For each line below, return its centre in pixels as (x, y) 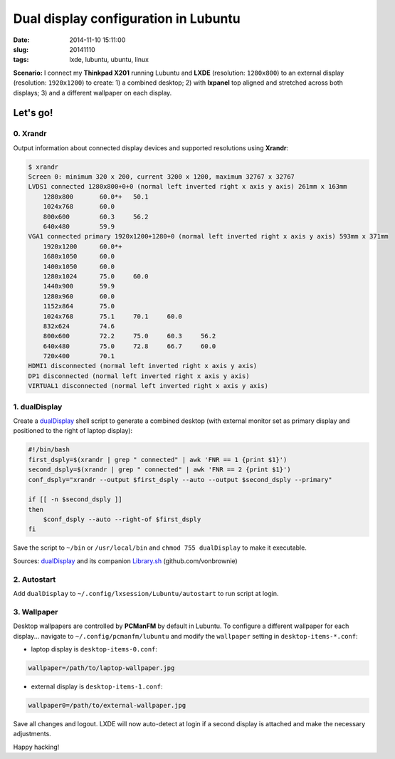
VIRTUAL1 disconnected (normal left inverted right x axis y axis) (148, 386)
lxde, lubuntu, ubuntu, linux (109, 60)
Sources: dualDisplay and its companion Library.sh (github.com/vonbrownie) (125, 561)
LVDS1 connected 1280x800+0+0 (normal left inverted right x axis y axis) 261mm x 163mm (188, 187)
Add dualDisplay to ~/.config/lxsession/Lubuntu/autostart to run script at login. (146, 593)
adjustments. (32, 734)
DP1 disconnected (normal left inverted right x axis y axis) (139, 376)
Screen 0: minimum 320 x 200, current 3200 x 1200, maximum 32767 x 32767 (162, 177)
